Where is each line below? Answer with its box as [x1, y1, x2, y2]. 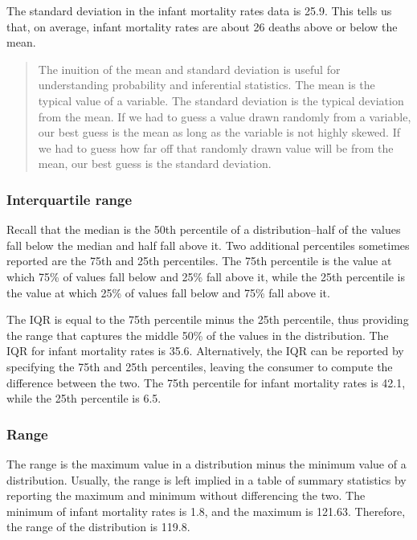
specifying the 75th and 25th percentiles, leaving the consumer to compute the [6, 358, 393, 374]
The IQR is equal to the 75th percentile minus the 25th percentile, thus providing [6, 311, 409, 328]
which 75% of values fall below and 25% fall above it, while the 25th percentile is [6, 268, 406, 284]
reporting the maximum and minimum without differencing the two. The [6, 487, 366, 504]
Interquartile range [6, 189, 133, 209]
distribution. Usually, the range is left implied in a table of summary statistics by [6, 471, 407, 488]
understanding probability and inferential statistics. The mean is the [38, 76, 375, 93]
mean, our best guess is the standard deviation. [38, 155, 272, 172]
